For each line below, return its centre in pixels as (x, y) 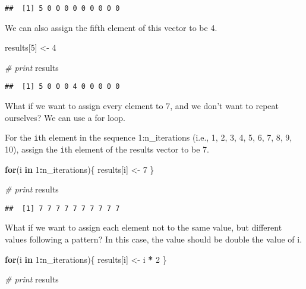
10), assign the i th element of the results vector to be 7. (107, 149)
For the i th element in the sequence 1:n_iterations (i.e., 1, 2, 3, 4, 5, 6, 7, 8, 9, (149, 137)
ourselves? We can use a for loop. (65, 117)
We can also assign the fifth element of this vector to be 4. (111, 27)
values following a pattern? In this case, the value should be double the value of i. (154, 239)
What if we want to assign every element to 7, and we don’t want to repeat (142, 106)
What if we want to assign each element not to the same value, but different (143, 227)
